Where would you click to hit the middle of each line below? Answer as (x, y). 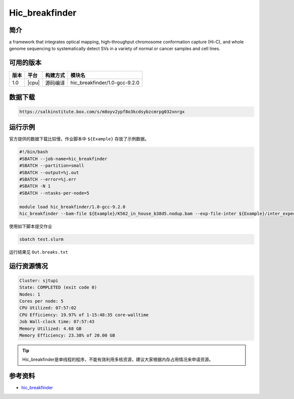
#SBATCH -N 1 (35, 186)
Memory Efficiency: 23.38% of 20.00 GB (67, 336)
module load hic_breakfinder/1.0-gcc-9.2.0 (73, 207)
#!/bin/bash (34, 152)
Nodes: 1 (30, 294)
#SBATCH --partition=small (52, 166)
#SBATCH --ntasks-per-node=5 (54, 193)
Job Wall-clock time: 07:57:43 (57, 322)
